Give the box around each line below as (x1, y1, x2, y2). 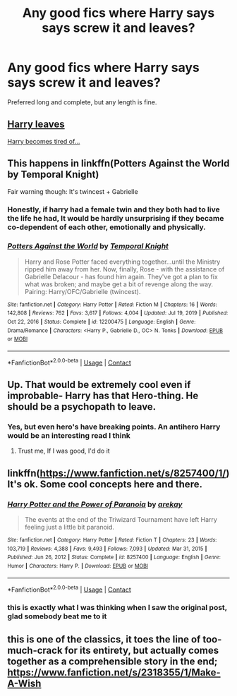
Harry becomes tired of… (7, 137, 80, 145)
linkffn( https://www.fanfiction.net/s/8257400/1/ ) (7, 467, 230, 479)
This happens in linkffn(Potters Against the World (7, 157, 230, 170)
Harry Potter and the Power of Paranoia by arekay (7, 499, 183, 509)
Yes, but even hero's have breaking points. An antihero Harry (7, 422, 221, 432)
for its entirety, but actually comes (64, 644, 219, 657)
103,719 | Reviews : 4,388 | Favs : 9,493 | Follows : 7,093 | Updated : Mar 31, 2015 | (7, 545, 207, 552)
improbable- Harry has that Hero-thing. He (7, 390, 199, 402)
